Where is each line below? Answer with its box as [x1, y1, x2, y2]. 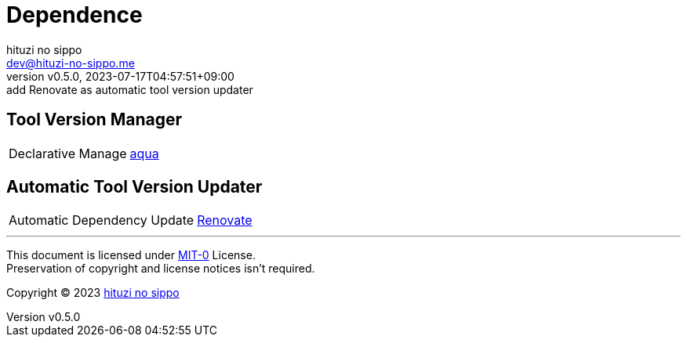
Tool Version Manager [6, 110, 182, 130]
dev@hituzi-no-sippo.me [6, 56, 135, 70]
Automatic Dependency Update [9, 212, 194, 229]
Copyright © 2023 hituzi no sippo [6, 286, 180, 300]
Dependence [6, 2, 143, 28]
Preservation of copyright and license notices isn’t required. [6, 262, 315, 276]
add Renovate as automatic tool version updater [6, 82, 253, 96]
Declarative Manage [9, 145, 127, 161]
